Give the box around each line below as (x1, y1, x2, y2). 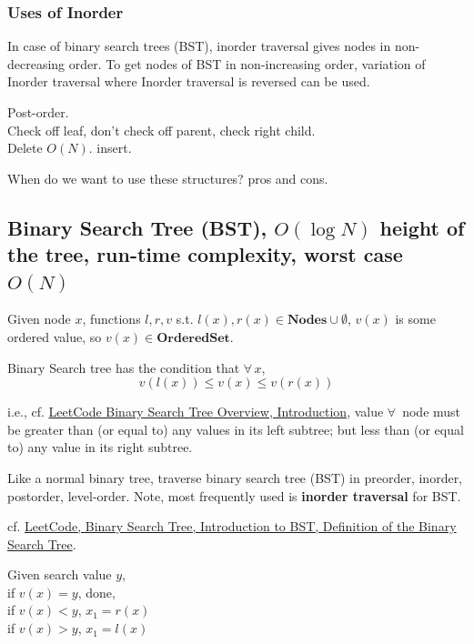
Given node (7, 309, 71, 328)
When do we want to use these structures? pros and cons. (7, 168, 328, 187)
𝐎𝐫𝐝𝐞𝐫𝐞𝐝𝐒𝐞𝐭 (156, 331, 230, 345)
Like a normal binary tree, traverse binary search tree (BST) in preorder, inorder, (7, 468, 463, 487)
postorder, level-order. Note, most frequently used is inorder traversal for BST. (7, 486, 461, 505)
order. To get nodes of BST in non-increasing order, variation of (68, 54, 426, 73)
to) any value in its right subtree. (7, 438, 193, 457)
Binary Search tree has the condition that (7, 357, 240, 377)
